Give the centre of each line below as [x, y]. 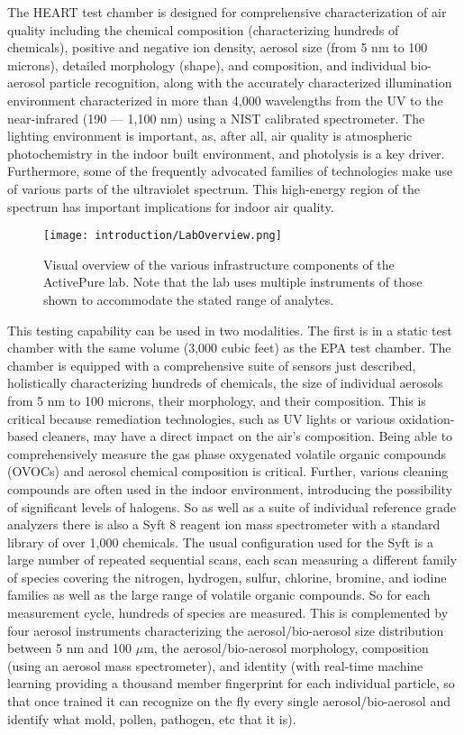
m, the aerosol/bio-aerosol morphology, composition [286, 648]
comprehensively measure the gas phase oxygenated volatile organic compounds [227, 453]
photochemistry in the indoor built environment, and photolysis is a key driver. [226, 153]
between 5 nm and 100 [70, 648]
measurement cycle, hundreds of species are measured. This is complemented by [228, 613]
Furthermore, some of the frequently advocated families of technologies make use [230, 171]
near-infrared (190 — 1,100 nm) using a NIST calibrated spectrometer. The [216, 118]
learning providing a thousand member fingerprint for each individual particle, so [231, 683]
